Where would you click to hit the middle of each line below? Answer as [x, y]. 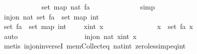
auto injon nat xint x [70, 36]
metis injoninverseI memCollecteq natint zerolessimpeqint [95, 46]
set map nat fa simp [98, 6]
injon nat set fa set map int [51, 16]
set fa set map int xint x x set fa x [98, 26]
